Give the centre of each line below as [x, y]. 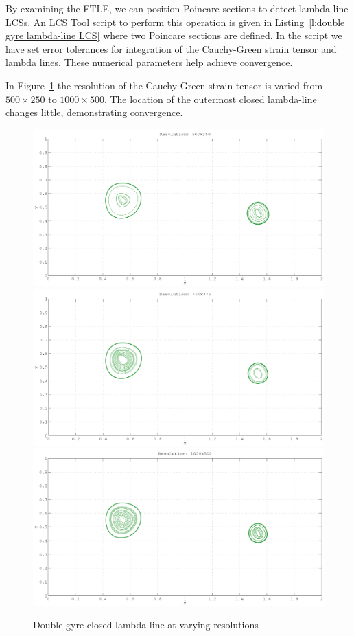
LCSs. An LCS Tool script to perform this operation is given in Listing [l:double [175, 22]
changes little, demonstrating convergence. [94, 112]
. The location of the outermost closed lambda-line [210, 99]
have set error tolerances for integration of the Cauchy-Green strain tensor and [171, 48]
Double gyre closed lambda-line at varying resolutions [146, 625]
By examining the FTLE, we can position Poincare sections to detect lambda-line [177, 8]
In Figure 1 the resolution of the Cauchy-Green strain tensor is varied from [164, 85]
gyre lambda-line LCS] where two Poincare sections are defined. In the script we [174, 35]
